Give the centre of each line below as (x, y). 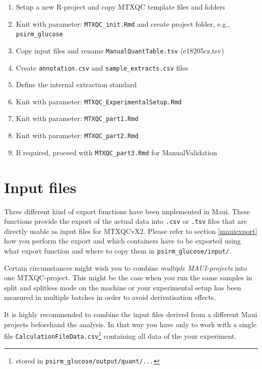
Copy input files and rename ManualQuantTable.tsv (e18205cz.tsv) (120, 50)
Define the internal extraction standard (76, 84)
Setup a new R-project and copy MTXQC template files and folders (120, 7)
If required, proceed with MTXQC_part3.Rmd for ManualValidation (116, 152)
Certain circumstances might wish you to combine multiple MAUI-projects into (126, 267)
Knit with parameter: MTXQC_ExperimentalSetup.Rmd (99, 101)
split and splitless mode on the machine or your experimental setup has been (123, 287)
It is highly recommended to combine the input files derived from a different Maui (131, 314)
